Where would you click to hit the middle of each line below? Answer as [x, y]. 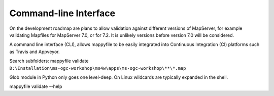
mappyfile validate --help [36, 86]
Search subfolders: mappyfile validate [49, 61]
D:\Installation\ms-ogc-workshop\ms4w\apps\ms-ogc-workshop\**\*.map [98, 68]
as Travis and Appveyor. [35, 52]
